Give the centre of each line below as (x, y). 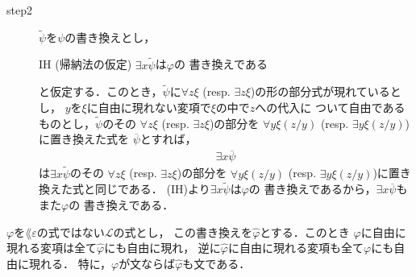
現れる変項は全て (52, 248)
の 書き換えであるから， (312, 189)
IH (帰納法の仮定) (85, 64)
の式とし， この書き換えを (183, 232)
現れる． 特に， (70, 263)
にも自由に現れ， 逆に (162, 248)
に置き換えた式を (84, 139)
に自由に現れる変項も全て (295, 248)
